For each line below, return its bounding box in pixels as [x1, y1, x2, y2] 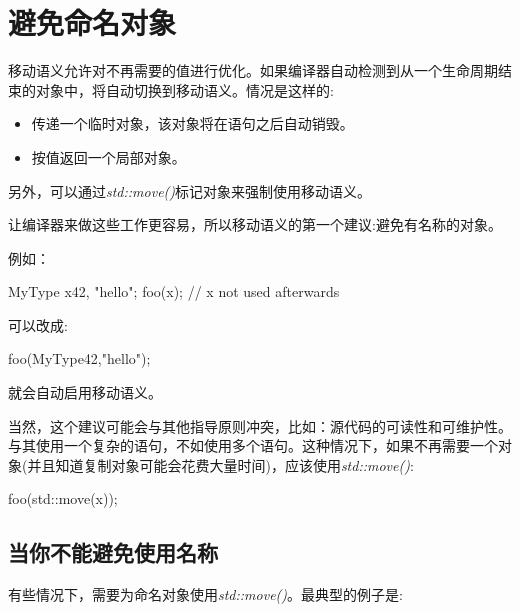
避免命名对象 [8, 2, 177, 43]
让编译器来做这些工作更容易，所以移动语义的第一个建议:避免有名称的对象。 [8, 214, 502, 235]
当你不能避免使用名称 [8, 537, 218, 568]
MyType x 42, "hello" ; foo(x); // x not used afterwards [8, 281, 340, 302]
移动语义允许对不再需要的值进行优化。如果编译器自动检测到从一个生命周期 [8, 60, 498, 81]
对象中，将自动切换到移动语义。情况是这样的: [35, 79, 334, 100]
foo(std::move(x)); [8, 488, 118, 509]
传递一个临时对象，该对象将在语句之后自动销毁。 [31, 113, 354, 134]
